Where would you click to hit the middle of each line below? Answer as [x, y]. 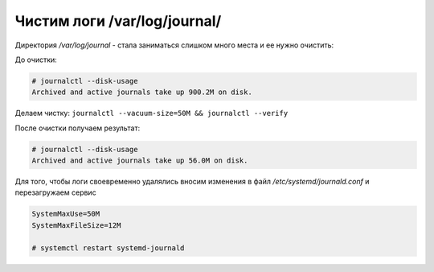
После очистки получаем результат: [78, 128]
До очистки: [36, 60]
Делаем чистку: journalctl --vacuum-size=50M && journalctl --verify [151, 113]
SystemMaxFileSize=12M [76, 225]
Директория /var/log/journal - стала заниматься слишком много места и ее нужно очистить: [174, 45]
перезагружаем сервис [55, 192]
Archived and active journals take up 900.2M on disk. [142, 92]
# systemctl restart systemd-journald [108, 248]
